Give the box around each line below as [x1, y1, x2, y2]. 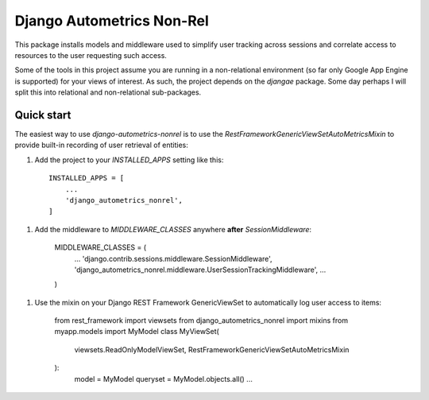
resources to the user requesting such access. [14, 50, 167, 60]
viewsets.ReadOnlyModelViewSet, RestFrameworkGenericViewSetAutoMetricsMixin [74, 344, 350, 354]
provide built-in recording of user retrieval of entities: [14, 140, 188, 150]
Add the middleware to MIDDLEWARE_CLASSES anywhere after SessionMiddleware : [34, 224, 312, 234]
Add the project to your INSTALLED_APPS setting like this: [34, 155, 224, 165]
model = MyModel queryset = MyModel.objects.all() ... [74, 374, 253, 383]
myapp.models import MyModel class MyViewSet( [54, 327, 220, 336]
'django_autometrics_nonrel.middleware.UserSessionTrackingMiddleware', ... [74, 265, 327, 274]
